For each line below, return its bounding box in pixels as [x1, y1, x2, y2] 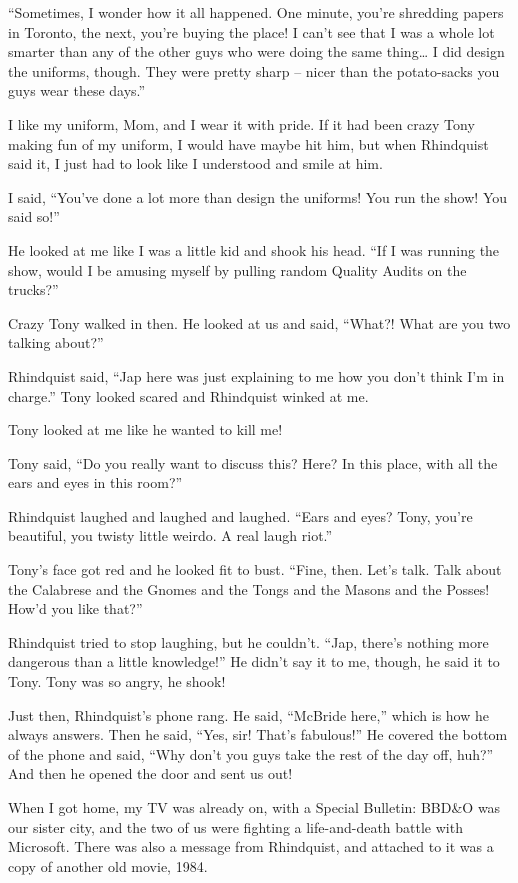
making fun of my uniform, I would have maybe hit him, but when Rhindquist [8, 133, 489, 154]
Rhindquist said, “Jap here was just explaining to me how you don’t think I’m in [8, 365, 505, 386]
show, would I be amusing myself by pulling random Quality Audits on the [8, 259, 467, 280]
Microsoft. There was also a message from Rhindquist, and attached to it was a [8, 836, 494, 857]
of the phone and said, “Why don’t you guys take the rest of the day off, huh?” [8, 743, 494, 764]
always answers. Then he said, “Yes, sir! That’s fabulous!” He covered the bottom [8, 724, 508, 745]
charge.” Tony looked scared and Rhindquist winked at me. [8, 385, 369, 406]
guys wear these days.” [8, 80, 146, 101]
